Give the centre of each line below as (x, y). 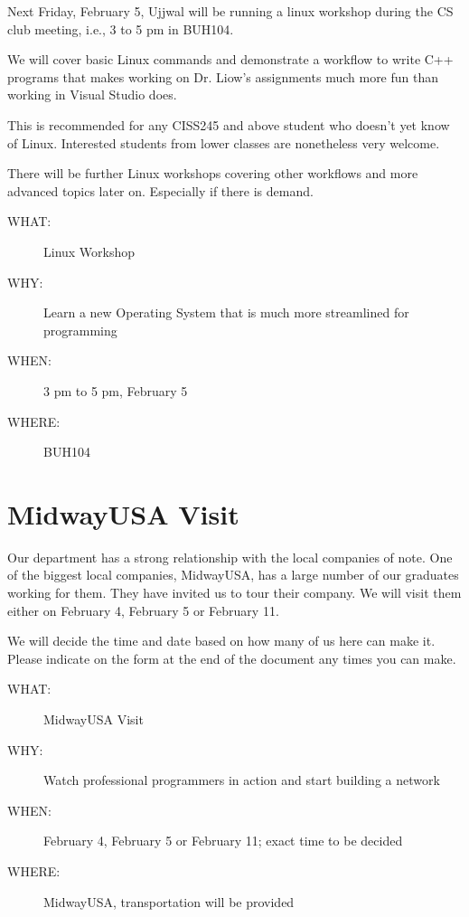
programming (80, 330)
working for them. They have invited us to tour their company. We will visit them (234, 592)
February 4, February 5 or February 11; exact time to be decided (223, 841)
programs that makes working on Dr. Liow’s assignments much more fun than (223, 76)
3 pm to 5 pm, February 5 (116, 390)
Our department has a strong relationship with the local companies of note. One (230, 557)
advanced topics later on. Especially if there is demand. (160, 190)
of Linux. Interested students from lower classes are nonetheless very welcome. (224, 142)
